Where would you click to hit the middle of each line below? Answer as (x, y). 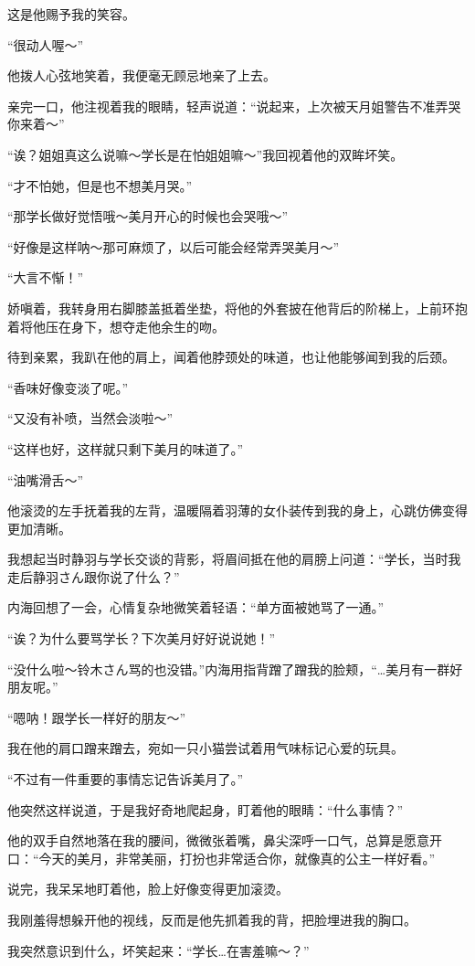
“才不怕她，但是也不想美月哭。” (100, 185)
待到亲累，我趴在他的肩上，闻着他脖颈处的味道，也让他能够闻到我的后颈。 (231, 357)
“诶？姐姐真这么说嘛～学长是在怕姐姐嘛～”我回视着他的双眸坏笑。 (206, 154)
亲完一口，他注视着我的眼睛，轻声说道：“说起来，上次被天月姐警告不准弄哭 (234, 106)
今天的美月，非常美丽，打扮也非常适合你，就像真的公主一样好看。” (237, 858)
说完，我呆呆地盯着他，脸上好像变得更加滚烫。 (148, 889)
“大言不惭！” (46, 277)
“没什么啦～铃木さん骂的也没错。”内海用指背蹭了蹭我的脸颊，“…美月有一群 (229, 669)
